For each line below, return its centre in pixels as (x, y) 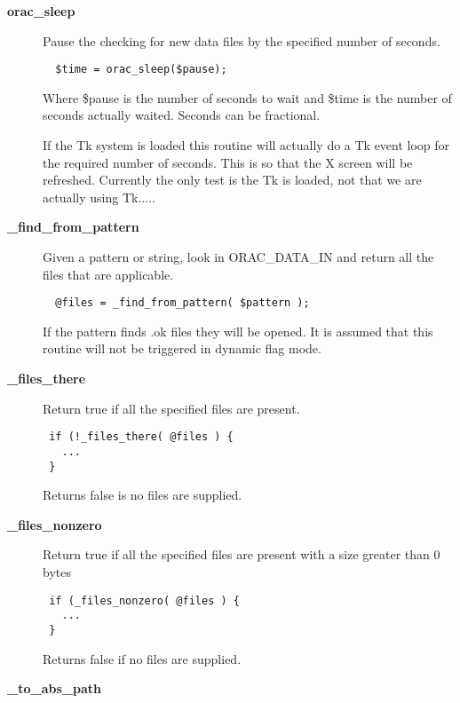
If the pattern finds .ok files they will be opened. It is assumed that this (238, 331)
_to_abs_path (54, 688)
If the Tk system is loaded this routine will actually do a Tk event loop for (246, 145)
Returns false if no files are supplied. (142, 658)
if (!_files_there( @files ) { (141, 437)
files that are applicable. (108, 274)
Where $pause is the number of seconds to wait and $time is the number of (247, 97)
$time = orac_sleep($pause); (141, 70)
